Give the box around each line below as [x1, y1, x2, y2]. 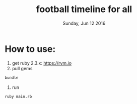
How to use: [5, 43, 56, 55]
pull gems [12, 65, 33, 71]
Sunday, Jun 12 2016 [62, 20, 106, 26]
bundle [5, 75, 19, 80]
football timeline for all [36, 4, 132, 15]
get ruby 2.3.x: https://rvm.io [12, 60, 72, 66]
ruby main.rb [5, 94, 32, 99]
